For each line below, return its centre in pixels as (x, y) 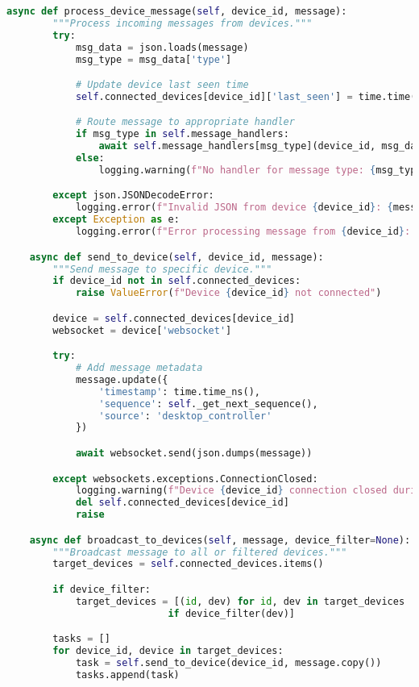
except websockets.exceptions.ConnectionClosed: (185, 479)
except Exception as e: (116, 220)
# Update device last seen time (162, 85)
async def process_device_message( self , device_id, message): (177, 11)
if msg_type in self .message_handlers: (182, 134)
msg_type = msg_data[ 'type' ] (153, 59)
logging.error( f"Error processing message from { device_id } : (243, 232)
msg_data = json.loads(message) (162, 47)
